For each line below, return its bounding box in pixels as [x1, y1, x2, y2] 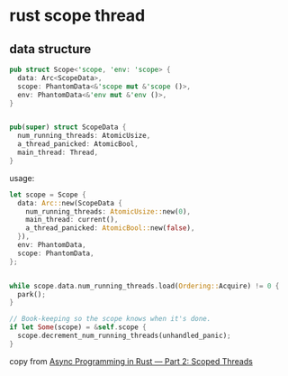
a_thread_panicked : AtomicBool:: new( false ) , [25, 224, 195, 233]
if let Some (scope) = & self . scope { [9, 323, 147, 332]
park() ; [17, 289, 47, 298]
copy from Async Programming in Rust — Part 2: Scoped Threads [9, 355, 254, 366]
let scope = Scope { [9, 190, 87, 199]
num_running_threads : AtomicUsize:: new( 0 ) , [25, 206, 192, 216]
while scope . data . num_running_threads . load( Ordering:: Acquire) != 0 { [9, 281, 280, 290]
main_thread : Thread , [17, 148, 99, 157]
